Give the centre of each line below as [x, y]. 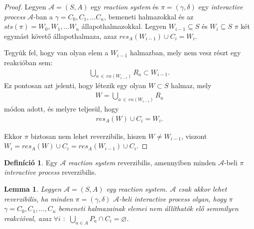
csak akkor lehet [203, 188]
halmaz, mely [191, 85]
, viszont [194, 136]
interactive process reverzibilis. [50, 172]
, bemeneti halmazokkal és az [149, 16]
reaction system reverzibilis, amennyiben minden [142, 162]
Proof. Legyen [25, 6]
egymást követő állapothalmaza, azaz [61, 36]
